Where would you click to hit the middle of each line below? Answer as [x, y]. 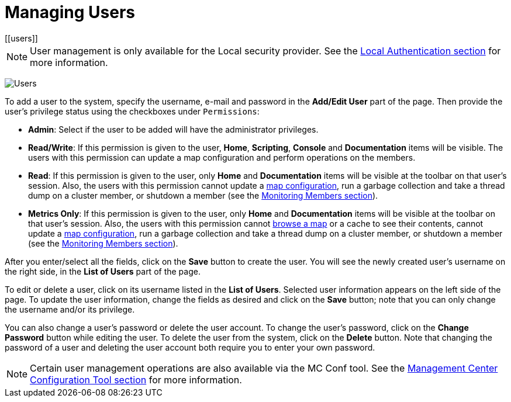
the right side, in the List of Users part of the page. [103, 271]
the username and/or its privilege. [70, 309]
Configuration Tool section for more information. [136, 380]
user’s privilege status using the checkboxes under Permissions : [132, 111]
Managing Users [70, 12]
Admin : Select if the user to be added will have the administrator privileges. [173, 129]
